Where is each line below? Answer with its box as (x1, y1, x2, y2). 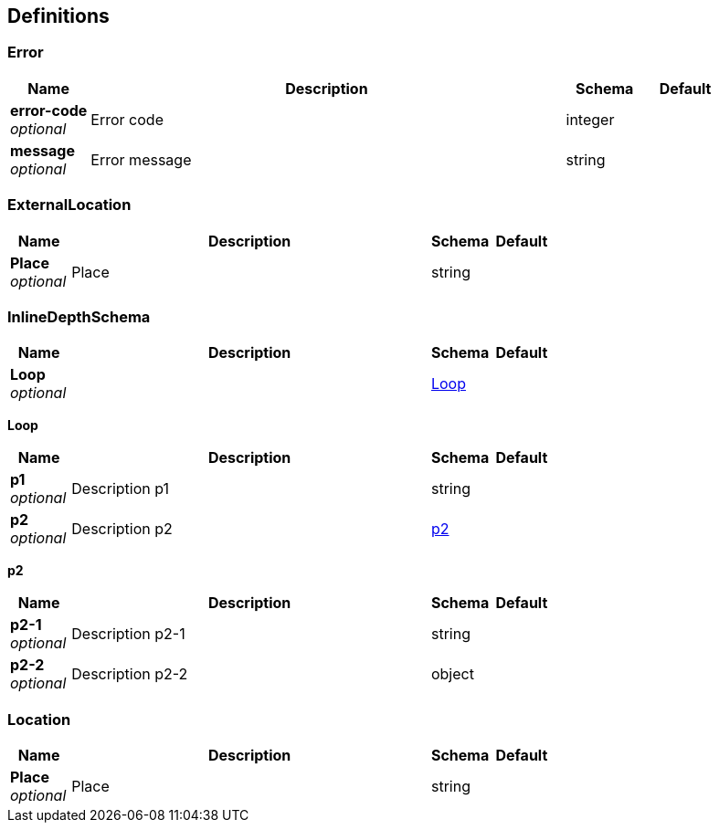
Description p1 (71, 479, 169, 499)
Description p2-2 (71, 665, 188, 684)
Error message (90, 150, 192, 169)
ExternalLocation (7, 195, 132, 215)
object (430, 665, 474, 684)
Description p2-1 (71, 625, 185, 644)
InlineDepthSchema (7, 307, 151, 326)
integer (566, 110, 615, 129)
